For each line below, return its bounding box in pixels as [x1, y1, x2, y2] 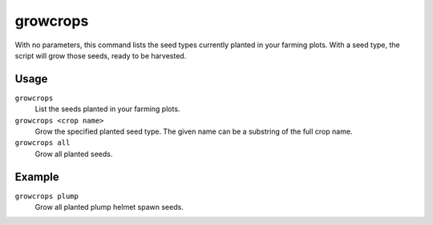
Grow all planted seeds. [34, 149, 113, 159]
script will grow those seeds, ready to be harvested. [14, 50, 187, 60]
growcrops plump [14, 191, 79, 200]
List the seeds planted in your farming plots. [34, 104, 180, 114]
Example [14, 170, 59, 183]
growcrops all [14, 139, 71, 147]
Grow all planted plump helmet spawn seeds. [34, 203, 184, 212]
